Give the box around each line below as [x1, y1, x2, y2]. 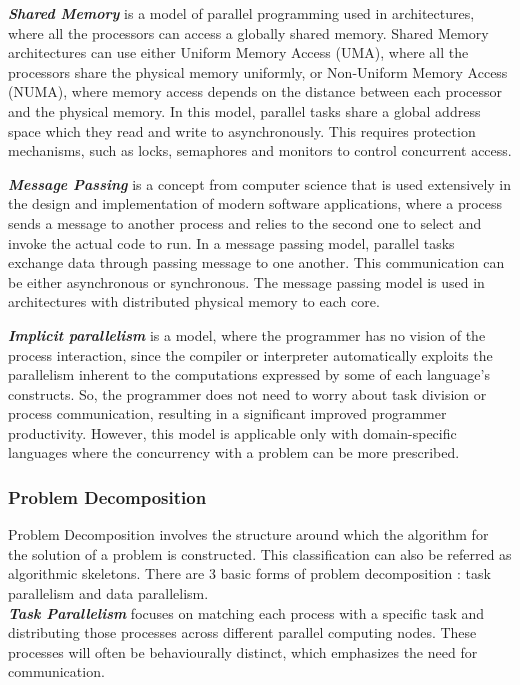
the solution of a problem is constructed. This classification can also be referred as [8, 543, 512, 564]
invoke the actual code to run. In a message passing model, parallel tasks [8, 232, 455, 253]
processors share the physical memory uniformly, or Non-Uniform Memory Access [8, 61, 508, 82]
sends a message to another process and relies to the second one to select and [8, 212, 482, 233]
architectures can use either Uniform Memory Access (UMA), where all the [8, 42, 469, 63]
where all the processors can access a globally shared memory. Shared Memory [8, 22, 489, 43]
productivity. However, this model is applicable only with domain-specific [8, 422, 457, 443]
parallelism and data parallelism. [8, 583, 209, 604]
